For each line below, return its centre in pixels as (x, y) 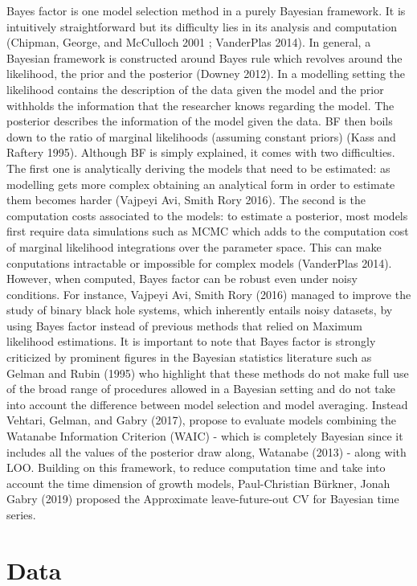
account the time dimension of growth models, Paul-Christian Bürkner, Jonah (198, 483)
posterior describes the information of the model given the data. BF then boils (200, 121)
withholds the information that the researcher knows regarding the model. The (200, 105)
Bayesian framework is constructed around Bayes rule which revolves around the (204, 57)
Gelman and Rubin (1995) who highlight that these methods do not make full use (208, 373)
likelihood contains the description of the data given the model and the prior (195, 89)
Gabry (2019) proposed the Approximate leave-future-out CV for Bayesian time (203, 499)
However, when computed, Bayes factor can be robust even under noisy (182, 279)
